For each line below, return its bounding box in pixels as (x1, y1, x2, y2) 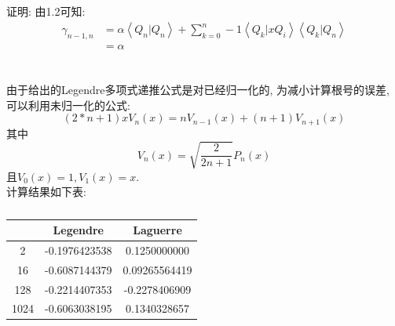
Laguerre (133, 222, 182, 237)
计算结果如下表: (6, 183, 86, 200)
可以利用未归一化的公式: (6, 96, 130, 113)
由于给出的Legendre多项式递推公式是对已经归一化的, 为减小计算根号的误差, (6, 81, 390, 98)
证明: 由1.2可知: (6, 3, 86, 20)
